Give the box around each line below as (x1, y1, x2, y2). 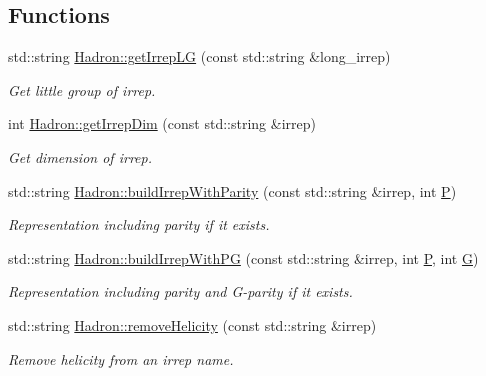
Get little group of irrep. (8, 79, 156, 100)
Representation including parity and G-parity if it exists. (8, 281, 353, 302)
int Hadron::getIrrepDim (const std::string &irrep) (8, 113, 316, 134)
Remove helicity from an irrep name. (8, 348, 234, 369)
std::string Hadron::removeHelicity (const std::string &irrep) (8, 314, 377, 335)
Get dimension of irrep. (8, 146, 152, 167)
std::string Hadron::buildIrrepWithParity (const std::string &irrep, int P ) (8, 180, 457, 201)
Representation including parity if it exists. (8, 214, 270, 235)
